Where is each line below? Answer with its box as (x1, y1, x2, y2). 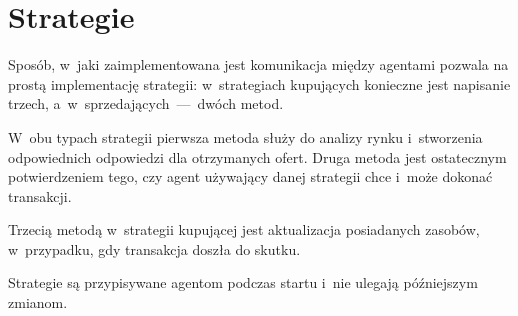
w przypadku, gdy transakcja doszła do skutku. (8, 238, 301, 259)
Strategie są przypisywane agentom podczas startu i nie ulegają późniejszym (8, 272, 478, 293)
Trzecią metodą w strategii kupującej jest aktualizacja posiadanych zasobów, (8, 219, 480, 240)
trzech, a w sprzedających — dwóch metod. (8, 93, 284, 114)
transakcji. (8, 185, 72, 206)
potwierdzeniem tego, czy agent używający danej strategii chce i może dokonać (8, 166, 493, 187)
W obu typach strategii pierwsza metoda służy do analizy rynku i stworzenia (8, 126, 483, 147)
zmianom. (8, 292, 68, 313)
